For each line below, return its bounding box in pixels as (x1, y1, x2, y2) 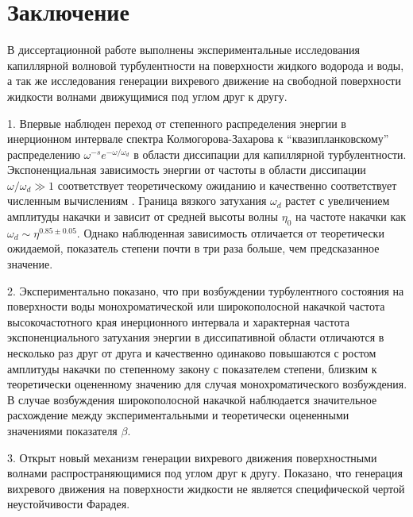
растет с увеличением (285, 192, 390, 209)
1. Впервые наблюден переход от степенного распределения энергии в (7, 114, 346, 131)
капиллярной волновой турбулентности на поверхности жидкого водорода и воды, (7, 56, 404, 73)
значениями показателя (7, 422, 118, 438)
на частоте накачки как (295, 208, 407, 225)
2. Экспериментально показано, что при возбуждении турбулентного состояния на (7, 282, 404, 299)
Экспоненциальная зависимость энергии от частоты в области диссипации (7, 161, 366, 178)
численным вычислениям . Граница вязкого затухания (7, 192, 267, 209)
